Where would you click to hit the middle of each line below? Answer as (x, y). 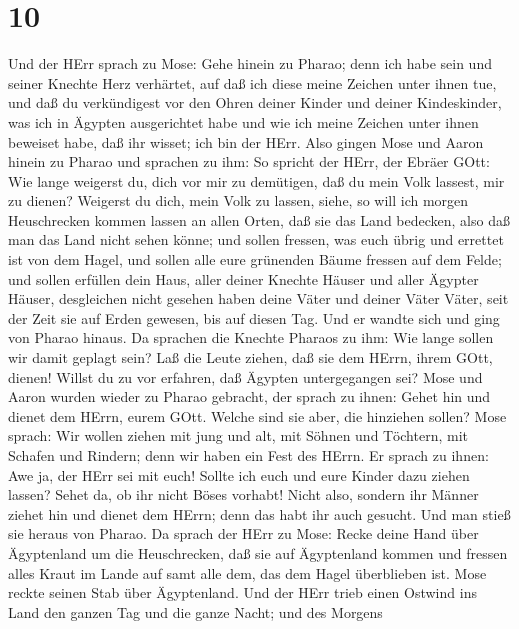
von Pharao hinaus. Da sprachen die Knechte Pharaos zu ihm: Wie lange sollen (251, 337)
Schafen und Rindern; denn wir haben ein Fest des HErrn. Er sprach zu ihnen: (248, 455)
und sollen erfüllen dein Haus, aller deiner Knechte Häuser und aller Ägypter (243, 278)
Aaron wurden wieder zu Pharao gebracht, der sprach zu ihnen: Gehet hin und (249, 396)
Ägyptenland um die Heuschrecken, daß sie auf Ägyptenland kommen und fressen (258, 552)
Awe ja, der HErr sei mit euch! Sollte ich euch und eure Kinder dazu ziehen (239, 474)
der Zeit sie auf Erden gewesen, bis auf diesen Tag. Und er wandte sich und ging (254, 317)
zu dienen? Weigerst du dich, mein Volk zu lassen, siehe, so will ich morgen (238, 200)
